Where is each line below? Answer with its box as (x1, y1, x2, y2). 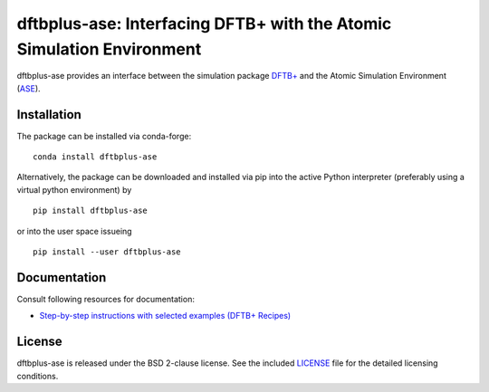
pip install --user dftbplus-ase (33, 246, 181, 257)
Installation (16, 107, 81, 122)
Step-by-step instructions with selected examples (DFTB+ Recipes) (39, 311, 292, 321)
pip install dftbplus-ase (33, 206, 149, 216)
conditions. (16, 370, 59, 381)
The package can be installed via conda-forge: (16, 130, 192, 141)
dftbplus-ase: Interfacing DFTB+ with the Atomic (16, 14, 392, 33)
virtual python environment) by (16, 184, 132, 195)
